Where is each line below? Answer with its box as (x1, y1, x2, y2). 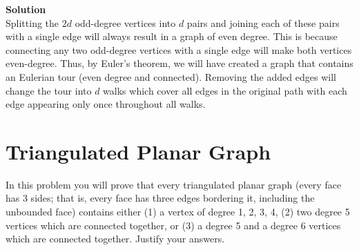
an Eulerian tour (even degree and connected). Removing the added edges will (6, 69, 336, 84)
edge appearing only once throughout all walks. (6, 97, 206, 111)
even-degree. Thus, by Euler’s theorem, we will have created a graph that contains (6, 56, 353, 70)
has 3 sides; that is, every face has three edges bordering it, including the (6, 191, 315, 205)
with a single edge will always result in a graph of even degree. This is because (6, 29, 338, 44)
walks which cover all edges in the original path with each (103, 83, 347, 97)
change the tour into (6, 83, 92, 97)
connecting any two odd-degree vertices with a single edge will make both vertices (6, 42, 352, 57)
